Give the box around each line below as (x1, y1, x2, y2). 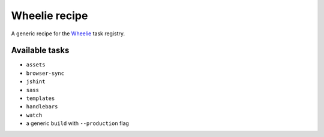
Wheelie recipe (11, 9, 88, 22)
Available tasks (11, 45, 70, 56)
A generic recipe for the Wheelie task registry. (11, 30, 125, 37)
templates (26, 95, 55, 102)
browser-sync (26, 69, 65, 77)
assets (26, 62, 46, 68)
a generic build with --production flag (26, 120, 129, 127)
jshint (26, 78, 46, 85)
